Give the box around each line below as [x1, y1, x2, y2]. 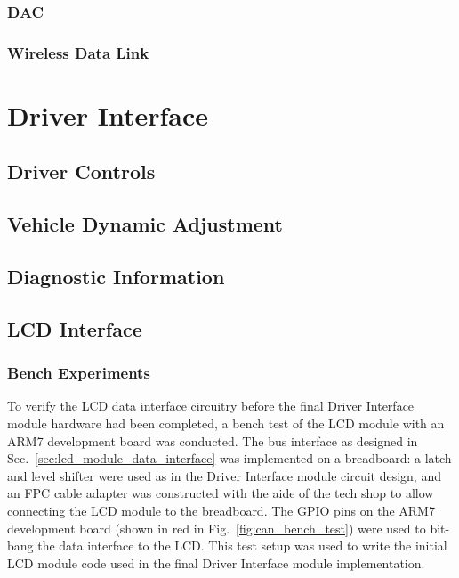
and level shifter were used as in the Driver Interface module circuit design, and [7, 466, 441, 484]
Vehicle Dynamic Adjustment [7, 210, 284, 238]
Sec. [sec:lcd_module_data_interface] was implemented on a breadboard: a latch [7, 449, 452, 468]
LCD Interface [7, 314, 142, 342]
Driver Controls [7, 158, 156, 185]
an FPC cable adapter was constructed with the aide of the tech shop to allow [7, 484, 434, 502]
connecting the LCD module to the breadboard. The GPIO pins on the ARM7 [7, 501, 435, 519]
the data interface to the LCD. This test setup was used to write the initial [37, 536, 447, 555]
